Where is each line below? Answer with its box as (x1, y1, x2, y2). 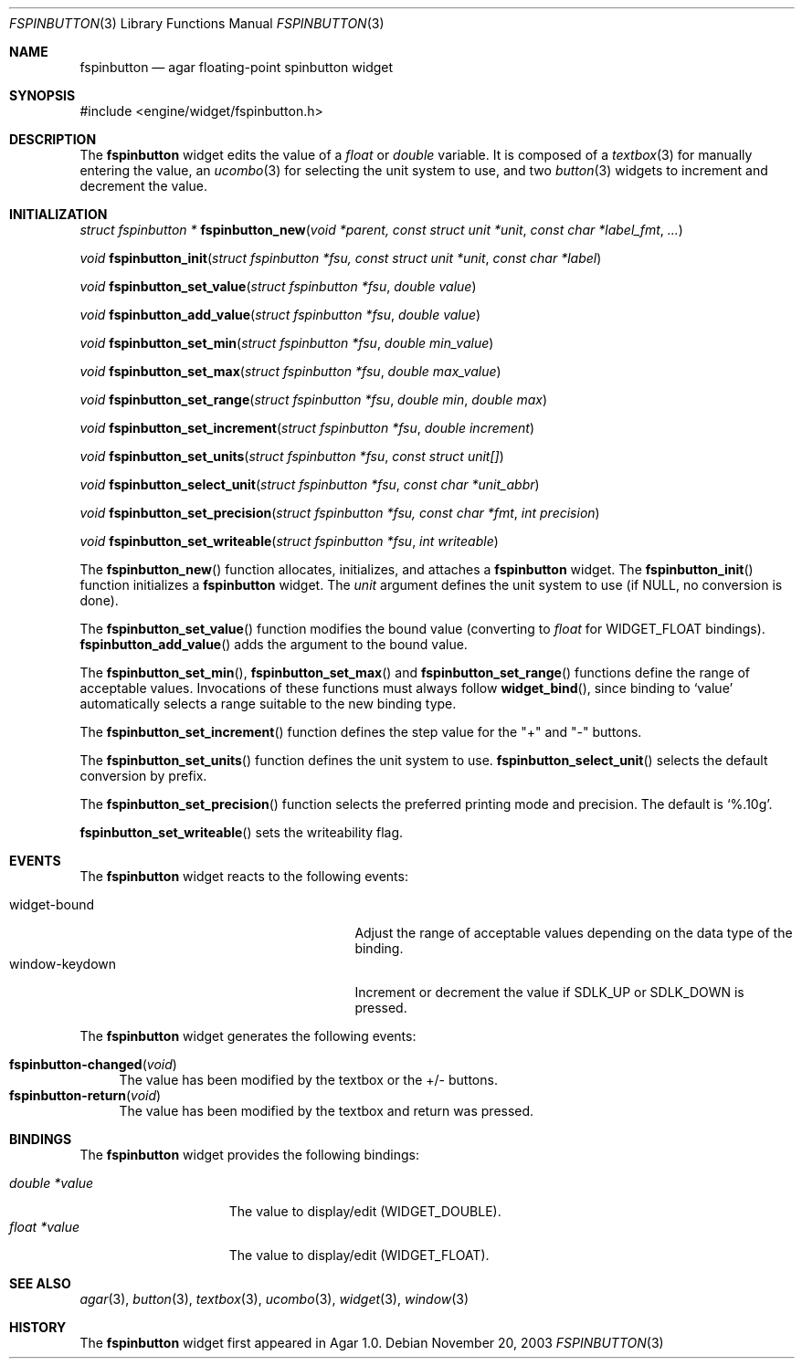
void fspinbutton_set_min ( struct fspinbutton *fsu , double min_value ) (79, 335, 494, 351)
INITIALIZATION (9, 206, 108, 222)
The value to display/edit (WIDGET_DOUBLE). (228, 1203, 501, 1219)
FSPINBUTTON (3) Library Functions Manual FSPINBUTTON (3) (9, 16, 385, 31)
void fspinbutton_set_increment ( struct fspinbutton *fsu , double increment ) (79, 420, 535, 436)
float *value (9, 1219, 80, 1235)
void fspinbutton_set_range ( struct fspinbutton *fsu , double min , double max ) (79, 392, 548, 407)
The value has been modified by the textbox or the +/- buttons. (119, 1072, 498, 1088)
